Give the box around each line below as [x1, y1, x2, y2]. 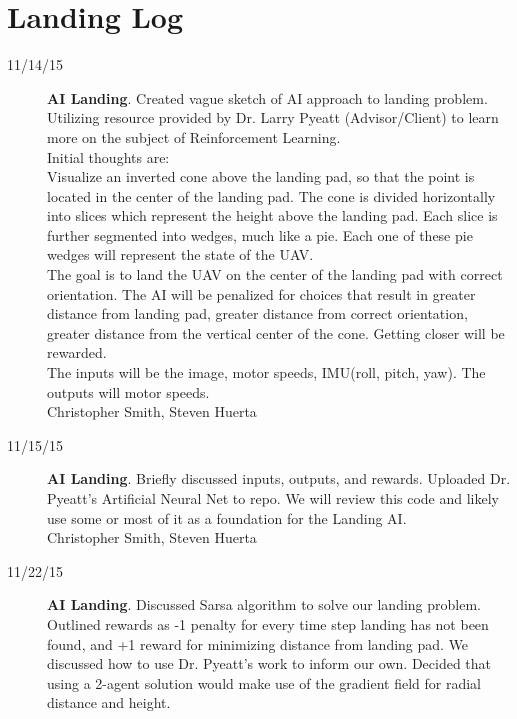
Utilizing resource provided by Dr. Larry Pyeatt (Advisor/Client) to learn [47, 107, 499, 128]
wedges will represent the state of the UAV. [47, 244, 314, 265]
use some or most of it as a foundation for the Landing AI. [47, 507, 407, 528]
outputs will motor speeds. [47, 381, 210, 402]
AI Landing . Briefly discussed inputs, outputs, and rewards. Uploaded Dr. [47, 468, 511, 489]
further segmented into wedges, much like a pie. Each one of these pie [47, 224, 473, 245]
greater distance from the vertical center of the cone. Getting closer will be [47, 322, 505, 343]
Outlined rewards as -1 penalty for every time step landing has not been [47, 613, 489, 634]
